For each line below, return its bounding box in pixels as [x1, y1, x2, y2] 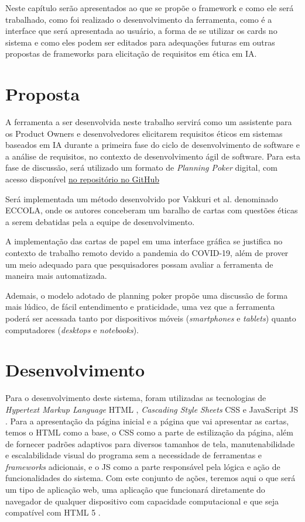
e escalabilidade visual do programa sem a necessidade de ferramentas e [5, 449, 262, 461]
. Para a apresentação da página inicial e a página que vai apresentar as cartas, [5, 414, 289, 427]
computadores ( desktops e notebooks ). [5, 323, 139, 336]
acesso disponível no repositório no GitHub [5, 173, 160, 185]
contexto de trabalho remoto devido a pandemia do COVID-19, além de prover [5, 247, 289, 259]
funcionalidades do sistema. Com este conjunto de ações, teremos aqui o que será [5, 472, 296, 484]
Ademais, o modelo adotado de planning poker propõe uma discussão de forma [5, 289, 288, 301]
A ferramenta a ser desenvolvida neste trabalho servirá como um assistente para [5, 116, 292, 128]
